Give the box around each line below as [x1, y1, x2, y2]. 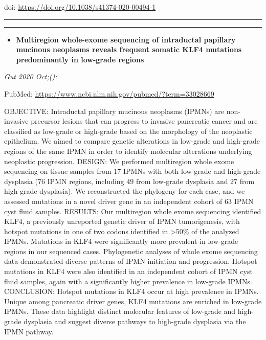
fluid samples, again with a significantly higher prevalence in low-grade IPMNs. [4, 276, 252, 286]
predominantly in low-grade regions [16, 54, 144, 64]
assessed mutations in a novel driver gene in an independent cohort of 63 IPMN [4, 195, 254, 206]
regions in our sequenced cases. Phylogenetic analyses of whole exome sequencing [4, 245, 258, 256]
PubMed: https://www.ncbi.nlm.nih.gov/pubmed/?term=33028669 [4, 88, 214, 99]
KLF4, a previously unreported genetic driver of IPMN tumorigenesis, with [4, 216, 240, 226]
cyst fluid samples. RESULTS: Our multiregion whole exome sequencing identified [4, 206, 261, 216]
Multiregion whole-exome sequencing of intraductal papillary [16, 34, 236, 44]
